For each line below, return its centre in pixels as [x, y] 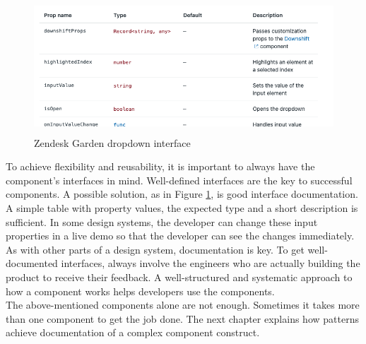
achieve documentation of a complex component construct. [133, 332]
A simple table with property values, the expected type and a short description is [182, 207]
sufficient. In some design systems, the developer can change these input [162, 221]
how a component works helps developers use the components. [140, 291]
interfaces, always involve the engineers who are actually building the [211, 263]
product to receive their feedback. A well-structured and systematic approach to [179, 277]
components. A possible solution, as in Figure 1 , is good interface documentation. [182, 194]
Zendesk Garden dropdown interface [112, 142]
